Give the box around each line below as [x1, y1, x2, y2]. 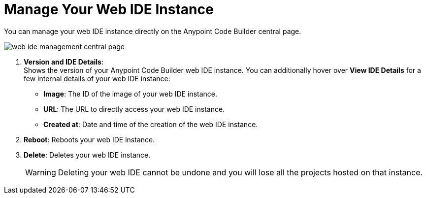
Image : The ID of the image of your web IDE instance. [43, 89, 217, 98]
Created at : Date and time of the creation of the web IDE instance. [43, 120, 258, 129]
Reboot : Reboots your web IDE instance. [24, 135, 155, 144]
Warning [25, 167, 56, 177]
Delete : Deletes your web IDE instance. [24, 150, 151, 159]
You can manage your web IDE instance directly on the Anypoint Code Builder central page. [4, 27, 301, 35]
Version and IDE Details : [24, 57, 103, 66]
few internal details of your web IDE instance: [24, 74, 170, 83]
